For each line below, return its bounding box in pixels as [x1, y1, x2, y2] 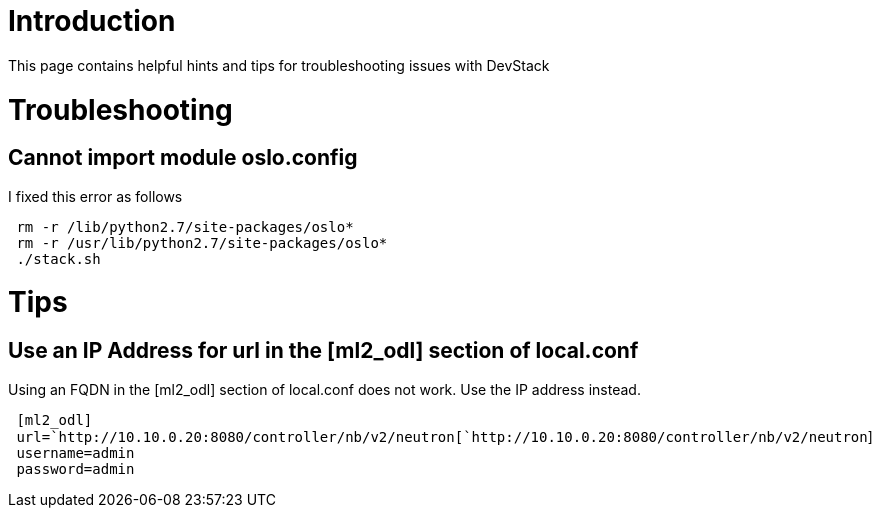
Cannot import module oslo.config [8, 145, 358, 171]
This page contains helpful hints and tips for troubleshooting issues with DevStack [8, 56, 550, 74]
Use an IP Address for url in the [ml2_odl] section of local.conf [8, 338, 639, 364]
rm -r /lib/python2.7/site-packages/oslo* [16, 218, 354, 235]
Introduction [8, 4, 176, 38]
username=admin [16, 444, 135, 461]
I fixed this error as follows [8, 187, 183, 205]
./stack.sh [16, 250, 101, 267]
